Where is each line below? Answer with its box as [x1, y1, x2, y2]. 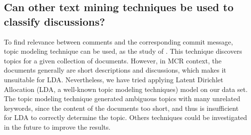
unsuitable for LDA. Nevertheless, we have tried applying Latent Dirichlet [4, 74, 223, 84]
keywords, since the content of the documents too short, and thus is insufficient [4, 103, 239, 113]
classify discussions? [4, 14, 105, 29]
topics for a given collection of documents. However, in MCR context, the [4, 55, 221, 65]
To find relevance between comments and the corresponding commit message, [4, 36, 233, 46]
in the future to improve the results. [4, 121, 111, 132]
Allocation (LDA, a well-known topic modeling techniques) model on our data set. [4, 84, 248, 94]
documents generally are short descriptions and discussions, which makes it [4, 65, 226, 75]
